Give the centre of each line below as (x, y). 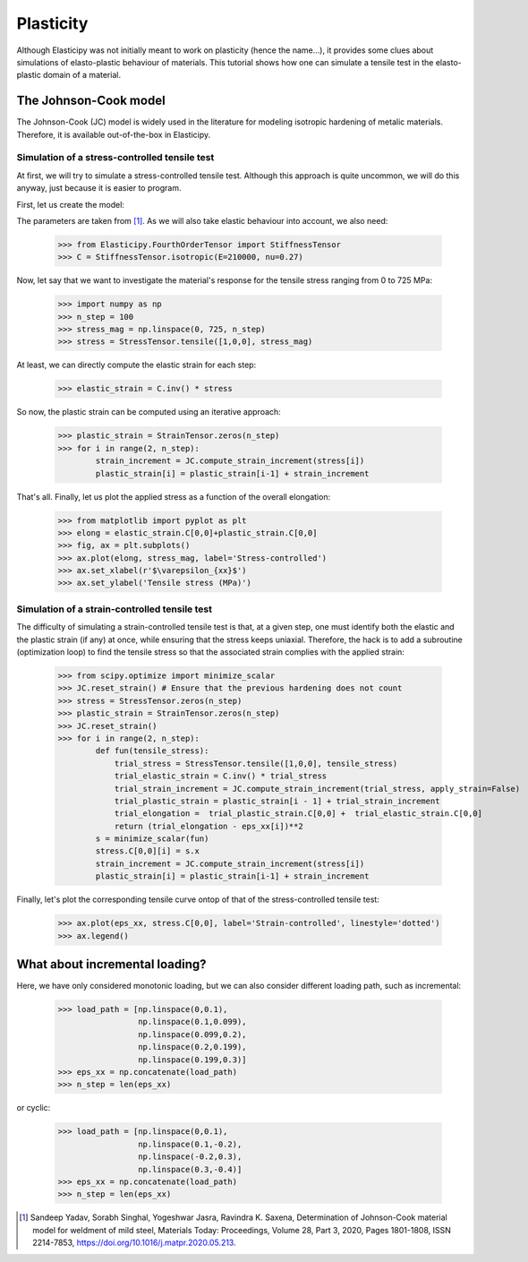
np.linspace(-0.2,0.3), (190, 1157)
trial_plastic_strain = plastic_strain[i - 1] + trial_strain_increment (277, 801)
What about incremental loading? (111, 964)
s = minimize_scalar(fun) (152, 839)
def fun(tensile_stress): (152, 751)
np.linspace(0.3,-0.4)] (190, 1169)
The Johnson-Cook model (91, 101)
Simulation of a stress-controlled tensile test (115, 158)
